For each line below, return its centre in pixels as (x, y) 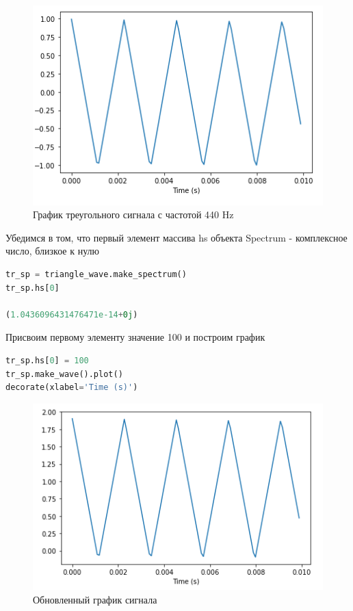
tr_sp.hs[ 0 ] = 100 (47, 360)
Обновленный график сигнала (95, 600)
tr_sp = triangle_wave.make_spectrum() (96, 274)
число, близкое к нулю (52, 251)
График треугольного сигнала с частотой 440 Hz (133, 214)
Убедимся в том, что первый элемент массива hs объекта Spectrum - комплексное (176, 237)
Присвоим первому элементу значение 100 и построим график (135, 337)
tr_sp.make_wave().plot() (64, 374)
